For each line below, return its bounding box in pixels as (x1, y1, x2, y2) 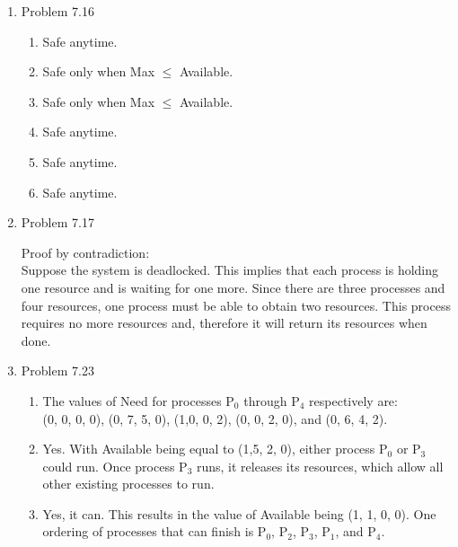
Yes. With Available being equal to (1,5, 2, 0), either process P (42, 439, 388, 458)
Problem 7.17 (21, 213, 94, 232)
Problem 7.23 (21, 361, 94, 380)
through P (243, 391, 300, 410)
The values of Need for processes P (42, 391, 234, 410)
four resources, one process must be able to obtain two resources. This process (21, 296, 451, 314)
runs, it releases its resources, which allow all (196, 456, 444, 475)
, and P (335, 522, 376, 541)
